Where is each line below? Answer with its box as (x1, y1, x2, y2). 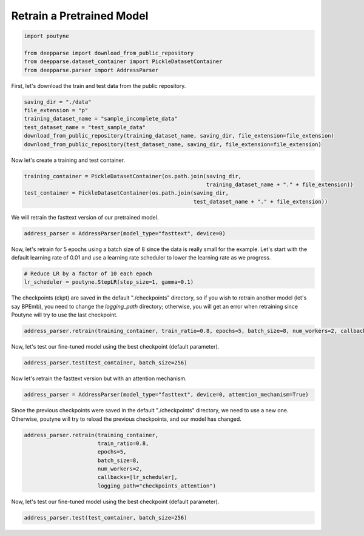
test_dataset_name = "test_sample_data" (24, 124, 146, 130)
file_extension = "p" (24, 107, 89, 114)
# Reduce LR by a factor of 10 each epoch (24, 270, 152, 277)
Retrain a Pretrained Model (11, 9, 149, 22)
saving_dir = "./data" (24, 98, 92, 106)
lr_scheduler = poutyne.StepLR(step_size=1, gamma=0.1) (24, 279, 194, 286)
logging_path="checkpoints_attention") (97, 482, 217, 489)
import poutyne (24, 33, 69, 39)
